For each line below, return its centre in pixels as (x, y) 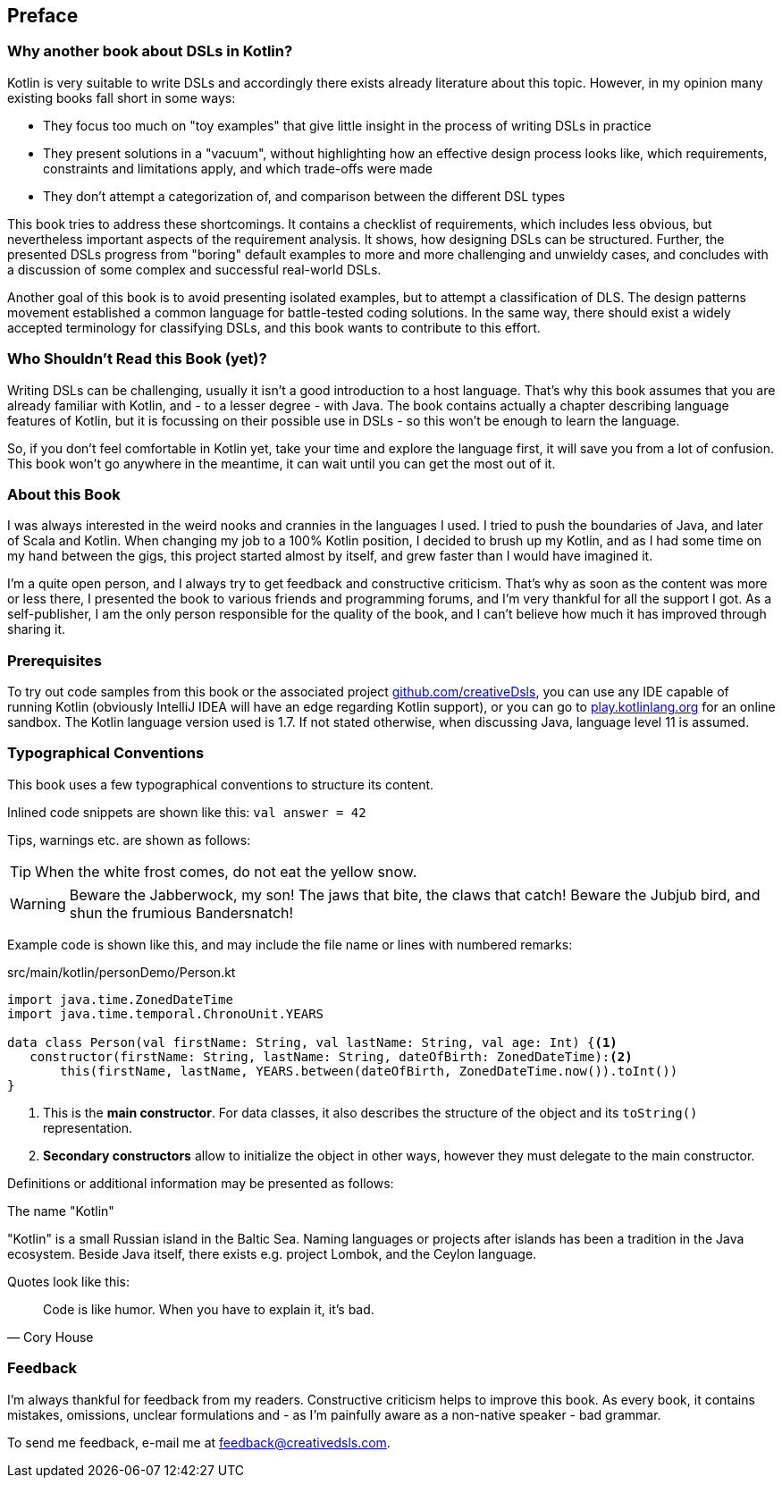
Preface (43, 16)
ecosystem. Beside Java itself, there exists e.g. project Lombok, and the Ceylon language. (272, 1253)
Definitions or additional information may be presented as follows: (201, 1183)
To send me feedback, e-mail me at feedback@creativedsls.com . (199, 1442)
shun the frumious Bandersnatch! (181, 912)
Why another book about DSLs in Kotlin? (150, 51)
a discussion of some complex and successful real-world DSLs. (194, 269)
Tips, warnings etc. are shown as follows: (129, 840)
